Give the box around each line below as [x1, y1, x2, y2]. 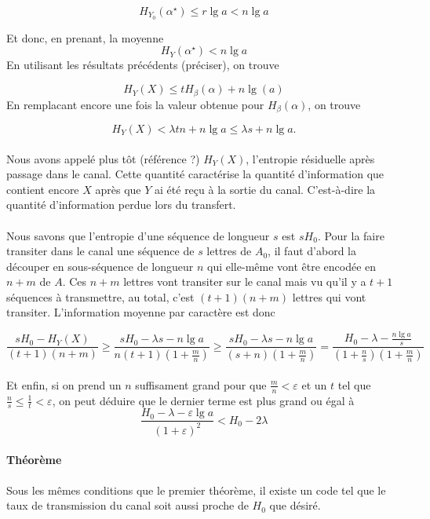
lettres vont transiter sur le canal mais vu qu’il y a [123, 273, 366, 290]
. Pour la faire [317, 227, 384, 243]
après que [95, 181, 141, 197]
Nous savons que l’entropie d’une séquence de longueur [6, 227, 270, 243]
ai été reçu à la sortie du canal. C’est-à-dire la [155, 181, 376, 197]
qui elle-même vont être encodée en [207, 258, 377, 274]
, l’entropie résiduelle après [246, 150, 375, 166]
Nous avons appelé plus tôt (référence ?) [6, 150, 200, 166]
